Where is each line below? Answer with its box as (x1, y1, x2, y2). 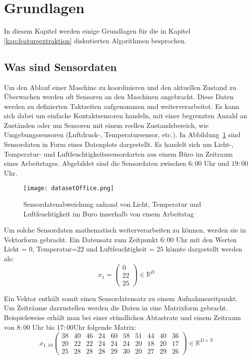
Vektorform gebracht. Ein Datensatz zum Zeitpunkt (4, 234, 159, 244)
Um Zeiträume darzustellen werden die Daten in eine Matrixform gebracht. (4, 303, 228, 313)
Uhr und (204, 158, 229, 168)
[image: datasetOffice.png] (23, 185, 114, 192)
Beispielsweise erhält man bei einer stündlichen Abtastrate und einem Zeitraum (4, 312, 241, 323)
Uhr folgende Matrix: (73, 322, 137, 332)
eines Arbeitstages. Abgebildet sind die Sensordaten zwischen (4, 158, 186, 168)
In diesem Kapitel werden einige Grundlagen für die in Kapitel (4, 26, 191, 36)
